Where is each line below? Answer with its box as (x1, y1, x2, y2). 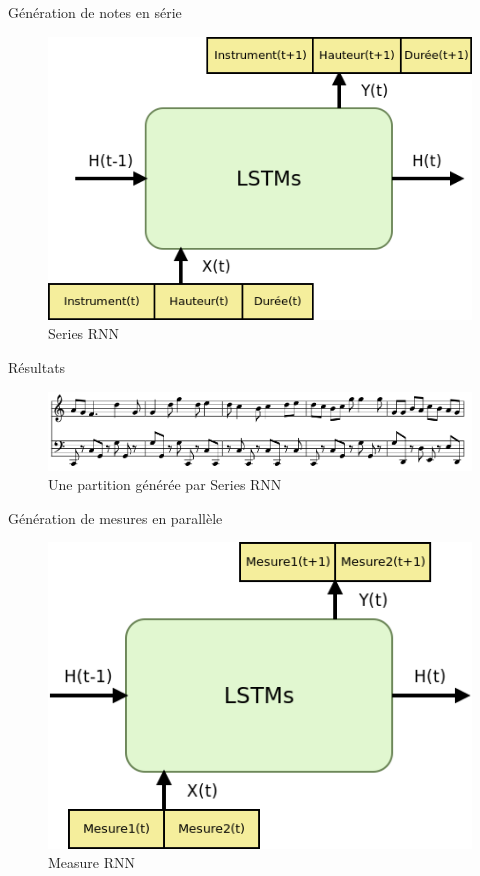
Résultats (8, 357, 66, 378)
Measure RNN (48, 852, 136, 873)
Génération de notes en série (8, 2, 182, 22)
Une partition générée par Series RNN (48, 474, 282, 495)
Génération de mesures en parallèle (8, 507, 223, 528)
